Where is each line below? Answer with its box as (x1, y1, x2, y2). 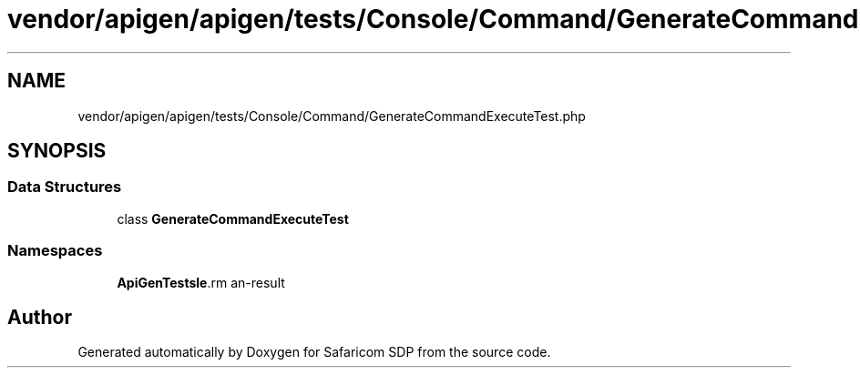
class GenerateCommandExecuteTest (117, 210, 349, 227)
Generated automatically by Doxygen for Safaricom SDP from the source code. (77, 344, 551, 360)
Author (7, 305, 72, 329)
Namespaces (7, 241, 103, 260)
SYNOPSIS (7, 139, 107, 163)
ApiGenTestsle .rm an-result (117, 274, 285, 290)
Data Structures (7, 177, 122, 197)
